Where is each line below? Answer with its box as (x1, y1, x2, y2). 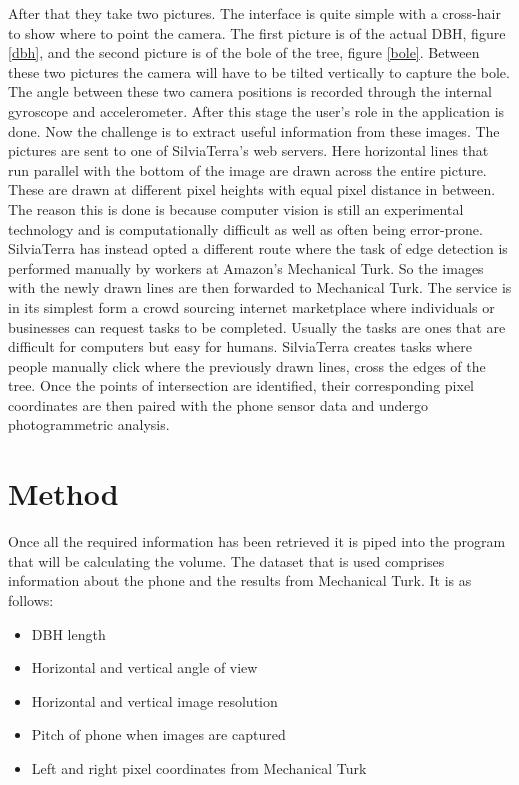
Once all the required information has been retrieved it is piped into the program (8, 531, 506, 552)
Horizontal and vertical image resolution (31, 690, 278, 711)
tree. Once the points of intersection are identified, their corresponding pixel (8, 375, 474, 396)
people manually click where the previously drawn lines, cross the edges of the (8, 355, 486, 376)
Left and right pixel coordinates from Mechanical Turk (31, 757, 367, 778)
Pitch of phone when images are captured (31, 724, 286, 745)
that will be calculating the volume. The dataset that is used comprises (8, 550, 445, 571)
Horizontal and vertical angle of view (31, 657, 258, 678)
